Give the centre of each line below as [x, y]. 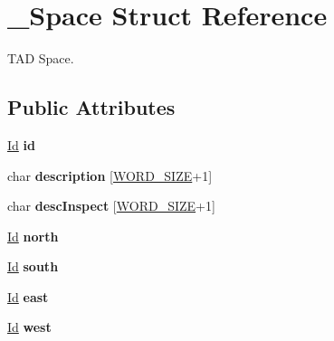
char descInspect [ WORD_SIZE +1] [111, 206]
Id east [28, 296]
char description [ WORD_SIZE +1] [110, 175]
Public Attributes [91, 107]
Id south [33, 266]
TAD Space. [41, 58]
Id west [29, 327]
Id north [33, 236]
